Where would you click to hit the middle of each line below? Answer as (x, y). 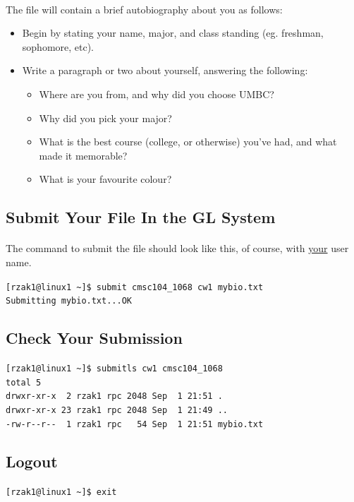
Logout (32, 461)
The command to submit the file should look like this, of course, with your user (177, 248)
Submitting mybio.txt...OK (69, 301)
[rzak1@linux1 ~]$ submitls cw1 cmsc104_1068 (114, 369)
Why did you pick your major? (105, 118)
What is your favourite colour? (105, 179)
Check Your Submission (94, 338)
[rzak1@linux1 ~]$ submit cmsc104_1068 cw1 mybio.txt (135, 287)
